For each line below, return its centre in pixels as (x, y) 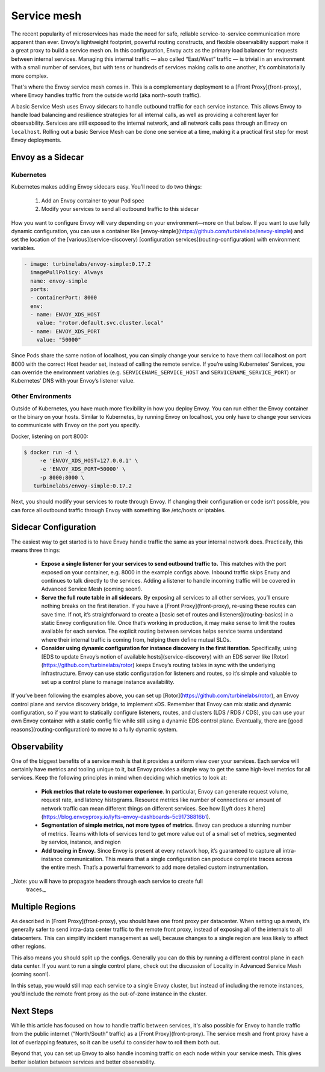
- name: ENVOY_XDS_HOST (65, 315)
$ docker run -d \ (51, 452)
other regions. (29, 947)
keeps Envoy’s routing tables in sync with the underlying (206, 665)
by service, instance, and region (81, 842)
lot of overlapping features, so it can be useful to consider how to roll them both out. (116, 1042)
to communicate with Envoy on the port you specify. (76, 425)
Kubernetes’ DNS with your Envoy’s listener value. (73, 381)
